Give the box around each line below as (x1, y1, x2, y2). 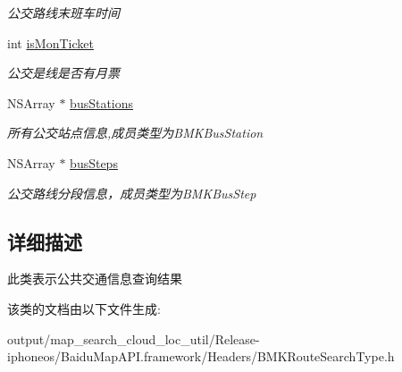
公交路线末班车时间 (7, 4, 120, 21)
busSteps (70, 153, 118, 172)
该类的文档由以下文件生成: (7, 299, 161, 317)
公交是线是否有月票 (7, 63, 120, 82)
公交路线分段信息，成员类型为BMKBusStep (7, 183, 256, 202)
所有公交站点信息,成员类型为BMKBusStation (7, 123, 264, 142)
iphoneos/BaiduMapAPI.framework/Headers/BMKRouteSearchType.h (7, 347, 395, 366)
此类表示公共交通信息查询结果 (7, 269, 182, 288)
